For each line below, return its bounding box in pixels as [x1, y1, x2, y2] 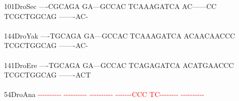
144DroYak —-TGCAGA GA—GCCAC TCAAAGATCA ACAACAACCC [4, 30, 235, 40]
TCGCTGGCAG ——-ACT [4, 69, 91, 80]
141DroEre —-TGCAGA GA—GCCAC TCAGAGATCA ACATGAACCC [4, 59, 234, 70]
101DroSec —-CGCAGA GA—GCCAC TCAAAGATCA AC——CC [4, 1, 217, 11]
